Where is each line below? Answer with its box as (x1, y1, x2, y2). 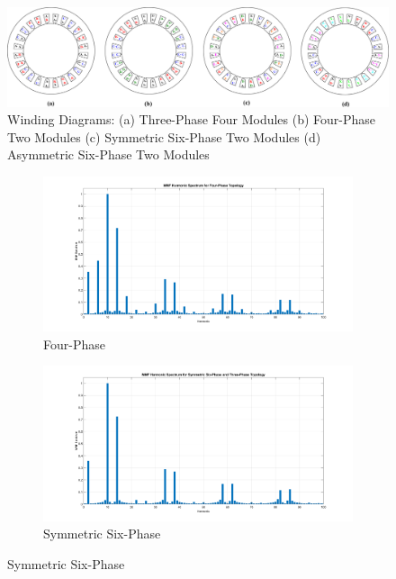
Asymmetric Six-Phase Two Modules (7, 145, 210, 164)
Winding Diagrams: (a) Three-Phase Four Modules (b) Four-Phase (7, 110, 376, 129)
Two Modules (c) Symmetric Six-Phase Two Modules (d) (7, 127, 321, 146)
